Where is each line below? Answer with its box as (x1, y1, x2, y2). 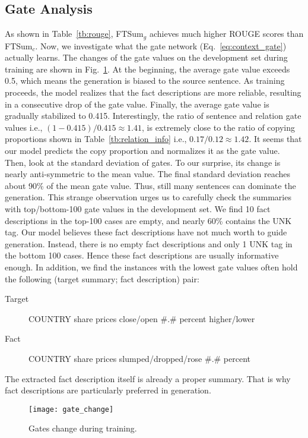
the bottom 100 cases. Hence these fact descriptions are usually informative (5, 249, 279, 261)
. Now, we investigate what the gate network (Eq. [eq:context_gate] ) (35, 39, 287, 52)
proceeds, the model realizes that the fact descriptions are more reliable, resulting (5, 86, 301, 99)
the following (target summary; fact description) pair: (5, 272, 199, 285)
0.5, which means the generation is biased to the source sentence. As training (5, 74, 285, 87)
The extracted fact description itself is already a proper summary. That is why (5, 372, 291, 385)
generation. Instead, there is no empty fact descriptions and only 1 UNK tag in (5, 237, 293, 250)
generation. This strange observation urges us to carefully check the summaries (5, 191, 291, 203)
